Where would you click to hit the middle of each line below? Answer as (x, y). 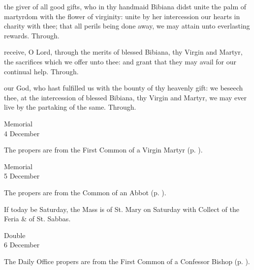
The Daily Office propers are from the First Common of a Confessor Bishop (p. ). (127, 261)
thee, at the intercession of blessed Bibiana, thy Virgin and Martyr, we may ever (126, 97)
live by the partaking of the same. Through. (70, 107)
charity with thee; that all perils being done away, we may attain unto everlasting (127, 26)
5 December (22, 176)
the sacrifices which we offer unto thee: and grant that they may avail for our (120, 61)
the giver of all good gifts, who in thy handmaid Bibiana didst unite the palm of (125, 6)
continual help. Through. (41, 71)
